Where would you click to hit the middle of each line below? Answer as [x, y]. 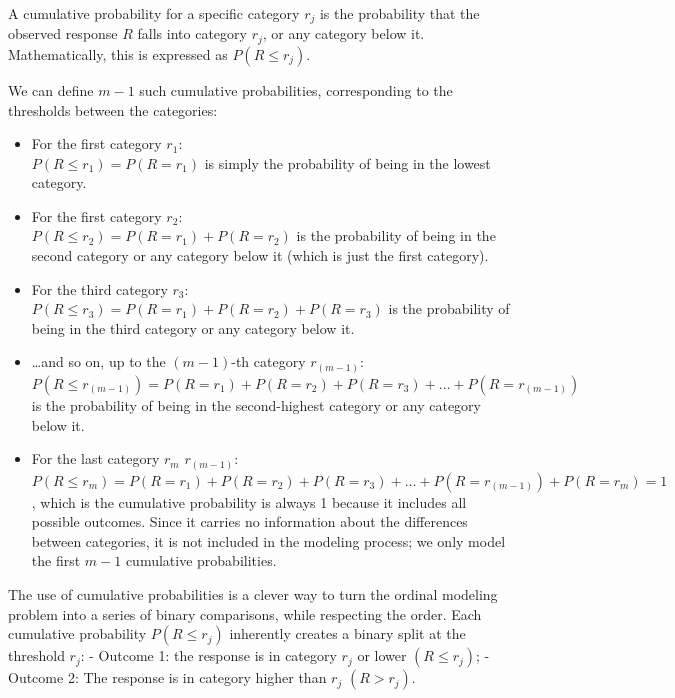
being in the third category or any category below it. [193, 327]
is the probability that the [399, 13]
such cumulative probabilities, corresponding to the [296, 89]
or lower [382, 655]
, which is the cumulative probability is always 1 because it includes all [249, 501]
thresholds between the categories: [113, 109]
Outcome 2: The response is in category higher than [167, 677]
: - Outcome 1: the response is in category [208, 655]
